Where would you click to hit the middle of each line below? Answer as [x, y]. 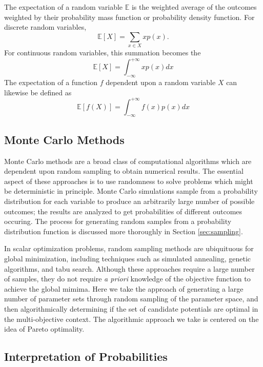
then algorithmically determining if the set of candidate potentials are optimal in [131, 309]
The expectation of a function [51, 82]
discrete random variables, [45, 27]
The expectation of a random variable [64, 7]
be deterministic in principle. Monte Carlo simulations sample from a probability [131, 191]
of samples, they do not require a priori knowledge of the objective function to [127, 279]
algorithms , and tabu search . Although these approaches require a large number [129, 268]
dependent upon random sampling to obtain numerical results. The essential [124, 171]
